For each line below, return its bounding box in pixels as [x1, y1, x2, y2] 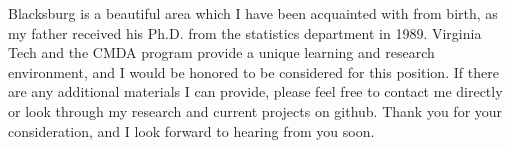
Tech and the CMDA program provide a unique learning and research [8, 42, 435, 63]
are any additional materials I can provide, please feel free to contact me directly [8, 81, 503, 102]
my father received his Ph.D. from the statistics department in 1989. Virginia [8, 22, 482, 43]
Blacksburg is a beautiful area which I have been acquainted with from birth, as [8, 3, 498, 23]
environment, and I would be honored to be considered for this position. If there [8, 61, 499, 82]
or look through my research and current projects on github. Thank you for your [8, 100, 503, 121]
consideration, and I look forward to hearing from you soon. [8, 120, 375, 141]
